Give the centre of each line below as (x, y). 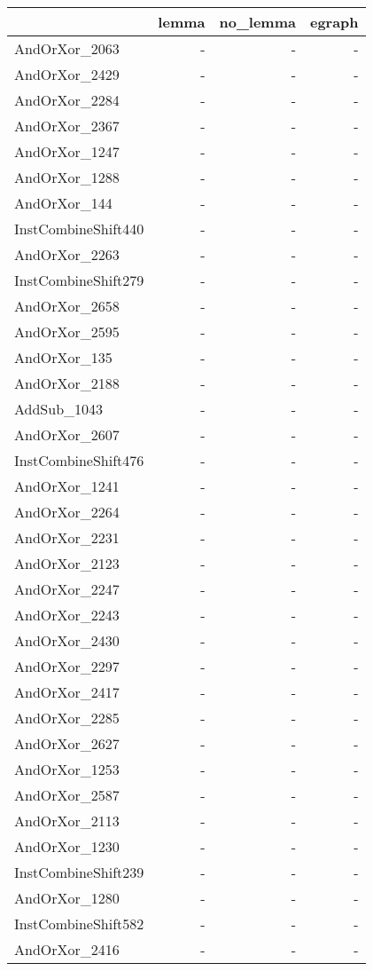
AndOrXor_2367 (67, 126)
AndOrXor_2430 (67, 640)
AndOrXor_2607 (67, 434)
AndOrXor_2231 (67, 537)
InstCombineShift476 (79, 460)
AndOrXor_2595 (67, 332)
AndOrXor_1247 (67, 151)
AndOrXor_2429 (67, 74)
